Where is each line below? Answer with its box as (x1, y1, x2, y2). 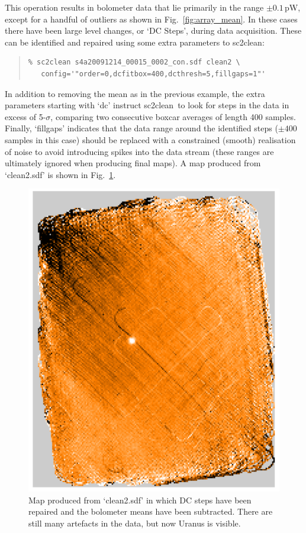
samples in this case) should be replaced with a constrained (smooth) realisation (5, 133, 296, 146)
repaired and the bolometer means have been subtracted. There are (28, 505, 273, 518)
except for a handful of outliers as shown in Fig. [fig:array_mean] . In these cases (5, 12, 298, 25)
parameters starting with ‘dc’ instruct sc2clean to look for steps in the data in (5, 99, 289, 111)
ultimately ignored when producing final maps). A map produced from (5, 157, 261, 169)
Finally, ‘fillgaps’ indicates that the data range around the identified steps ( (5, 122, 278, 134)
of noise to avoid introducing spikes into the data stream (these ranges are (5, 145, 274, 157)
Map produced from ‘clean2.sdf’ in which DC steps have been (28, 493, 252, 506)
